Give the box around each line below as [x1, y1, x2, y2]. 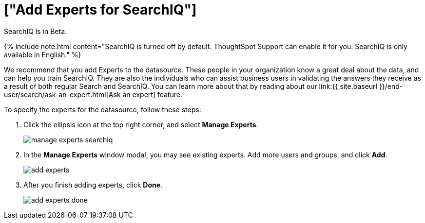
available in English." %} [4, 50, 81, 59]
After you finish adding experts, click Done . [23, 180, 163, 189]
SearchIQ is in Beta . [4, 27, 67, 35]
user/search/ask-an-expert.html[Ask [4, 90, 121, 99]
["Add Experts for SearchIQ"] [4, 1, 197, 18]
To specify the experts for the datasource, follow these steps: [4, 105, 201, 114]
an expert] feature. [122, 90, 182, 99]
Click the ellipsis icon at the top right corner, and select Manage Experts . [23, 120, 258, 129]
